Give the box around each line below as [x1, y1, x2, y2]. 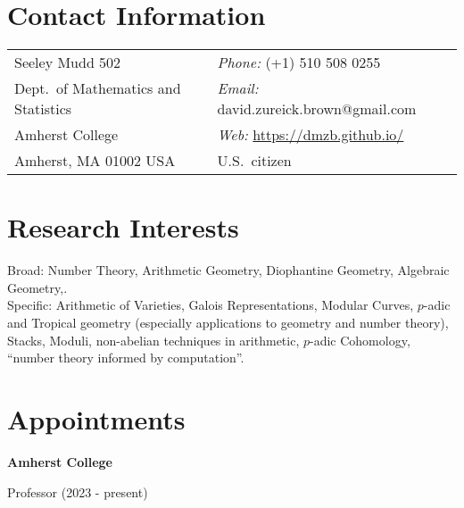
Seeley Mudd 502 [14, 52, 121, 73]
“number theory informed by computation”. [7, 348, 244, 367]
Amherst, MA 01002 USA [14, 150, 176, 171]
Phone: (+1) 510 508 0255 [217, 52, 381, 73]
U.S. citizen [217, 150, 292, 171]
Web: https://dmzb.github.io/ [217, 124, 404, 146]
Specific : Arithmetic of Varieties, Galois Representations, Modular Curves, [7, 296, 414, 314]
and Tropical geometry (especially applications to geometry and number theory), [7, 313, 449, 332]
